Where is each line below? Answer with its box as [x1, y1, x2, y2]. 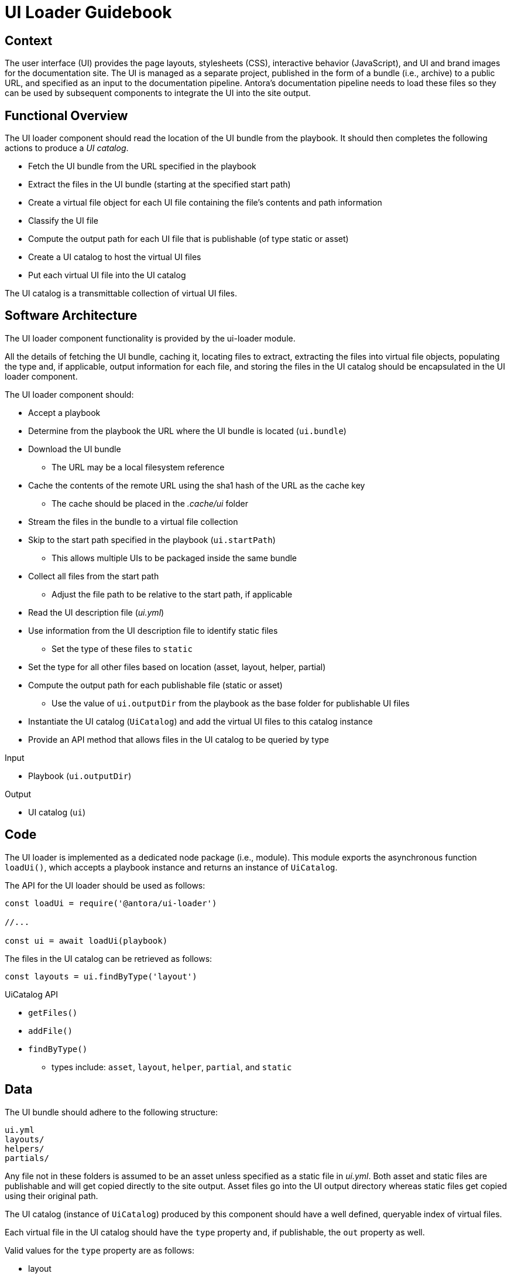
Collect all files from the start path [28, 571, 159, 581]
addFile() [28, 1026, 73, 1036]
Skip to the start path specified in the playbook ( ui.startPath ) [28, 534, 276, 545]
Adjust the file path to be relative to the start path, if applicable [52, 589, 293, 599]
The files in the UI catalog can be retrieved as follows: [5, 953, 212, 964]
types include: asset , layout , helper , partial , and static [52, 1061, 292, 1072]
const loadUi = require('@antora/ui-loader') [5, 898, 217, 908]
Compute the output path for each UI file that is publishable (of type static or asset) [28, 234, 349, 244]
